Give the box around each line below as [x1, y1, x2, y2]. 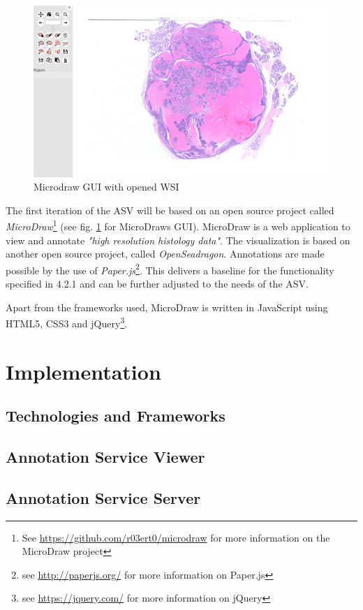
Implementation [6, 357, 161, 385]
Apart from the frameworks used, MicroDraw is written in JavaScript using [6, 299, 328, 314]
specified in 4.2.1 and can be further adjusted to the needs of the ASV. [6, 276, 309, 290]
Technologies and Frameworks [6, 405, 225, 426]
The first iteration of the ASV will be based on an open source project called [6, 202, 334, 217]
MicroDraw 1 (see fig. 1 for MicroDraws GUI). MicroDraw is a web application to [6, 217, 350, 233]
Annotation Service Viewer [6, 445, 205, 467]
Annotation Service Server [6, 486, 201, 508]
